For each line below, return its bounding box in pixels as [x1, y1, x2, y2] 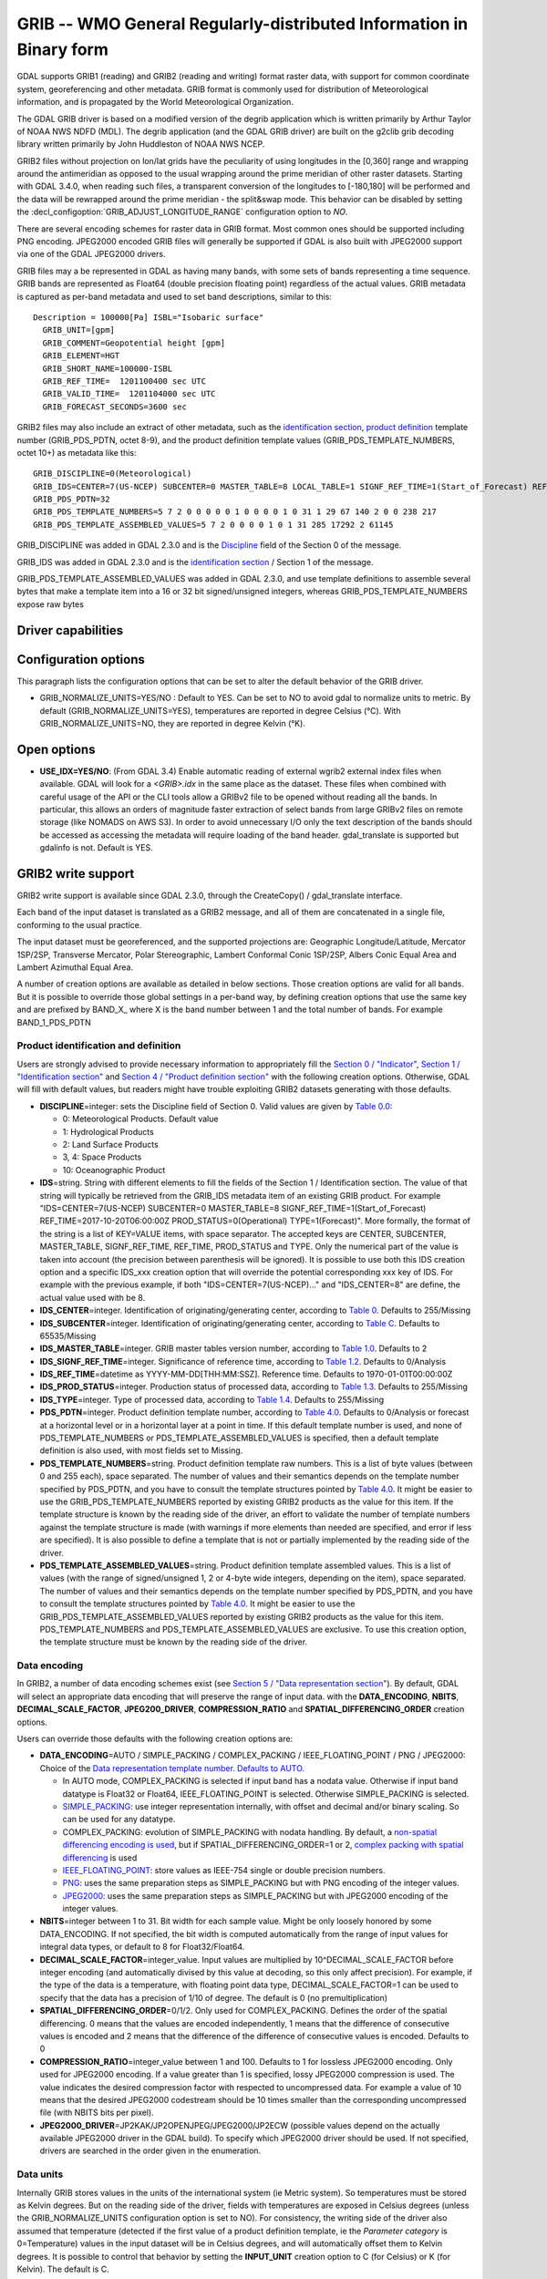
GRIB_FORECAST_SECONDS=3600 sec [42, 401, 187, 412]
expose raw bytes [16, 598, 84, 610]
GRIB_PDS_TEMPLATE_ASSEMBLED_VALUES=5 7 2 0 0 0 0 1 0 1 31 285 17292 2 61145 [33, 520, 394, 530]
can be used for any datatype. [62, 1814, 176, 1825]
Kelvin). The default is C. [16, 2264, 109, 2274]
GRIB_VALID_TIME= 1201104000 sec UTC [42, 388, 216, 399]
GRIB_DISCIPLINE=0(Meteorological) [33, 469, 192, 479]
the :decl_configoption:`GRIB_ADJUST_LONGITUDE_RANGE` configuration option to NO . [16, 206, 348, 218]
